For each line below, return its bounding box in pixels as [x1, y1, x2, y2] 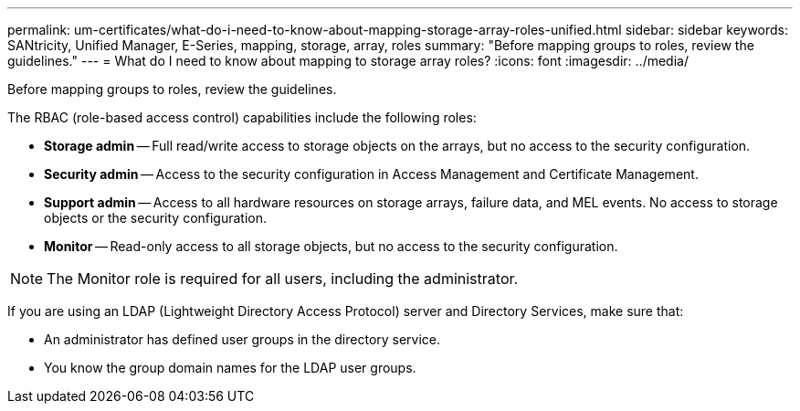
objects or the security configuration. [44, 210, 268, 226]
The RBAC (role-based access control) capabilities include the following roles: [7, 110, 477, 125]
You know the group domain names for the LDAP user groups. [44, 360, 416, 375]
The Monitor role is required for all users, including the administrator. [47, 269, 519, 288]
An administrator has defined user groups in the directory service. [44, 332, 441, 347]
